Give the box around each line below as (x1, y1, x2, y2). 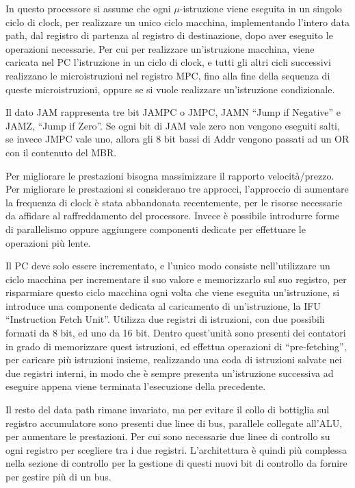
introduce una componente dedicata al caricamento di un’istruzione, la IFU (5, 298, 321, 313)
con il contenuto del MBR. (5, 145, 117, 159)
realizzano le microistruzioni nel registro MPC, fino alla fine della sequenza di (5, 68, 330, 82)
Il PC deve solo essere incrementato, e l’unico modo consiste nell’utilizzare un (5, 258, 330, 273)
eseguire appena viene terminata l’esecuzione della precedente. (5, 379, 266, 393)
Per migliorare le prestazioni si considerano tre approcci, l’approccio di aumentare (5, 182, 349, 196)
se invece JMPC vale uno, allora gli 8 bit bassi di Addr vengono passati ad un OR (5, 132, 350, 146)
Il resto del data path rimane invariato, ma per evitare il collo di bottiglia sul (5, 402, 330, 417)
